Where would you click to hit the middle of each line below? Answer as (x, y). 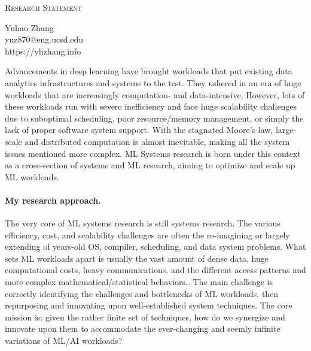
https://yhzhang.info (43, 51)
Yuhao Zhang (29, 27)
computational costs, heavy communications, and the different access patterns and (155, 270)
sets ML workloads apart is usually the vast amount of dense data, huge (137, 258)
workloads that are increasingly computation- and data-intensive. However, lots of (155, 94)
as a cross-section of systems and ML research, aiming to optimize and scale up (150, 165)
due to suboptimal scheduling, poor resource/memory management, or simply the (154, 118)
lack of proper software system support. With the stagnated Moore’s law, (139, 130)
